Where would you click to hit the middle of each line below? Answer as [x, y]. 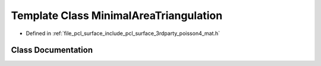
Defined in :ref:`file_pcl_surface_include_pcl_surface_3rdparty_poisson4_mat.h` [123, 33]
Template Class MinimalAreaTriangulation [117, 15]
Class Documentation [52, 50]
